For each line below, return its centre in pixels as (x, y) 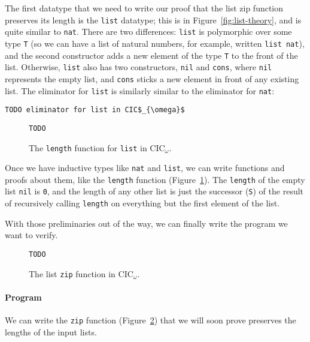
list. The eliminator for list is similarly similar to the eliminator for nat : (140, 90)
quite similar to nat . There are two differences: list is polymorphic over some (148, 31)
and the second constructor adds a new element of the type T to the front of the (151, 55)
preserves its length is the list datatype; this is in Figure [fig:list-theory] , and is (153, 19)
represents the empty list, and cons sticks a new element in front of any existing (152, 78)
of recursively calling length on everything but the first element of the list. (142, 203)
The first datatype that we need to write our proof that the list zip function (144, 8)
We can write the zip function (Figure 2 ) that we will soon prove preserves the (151, 320)
